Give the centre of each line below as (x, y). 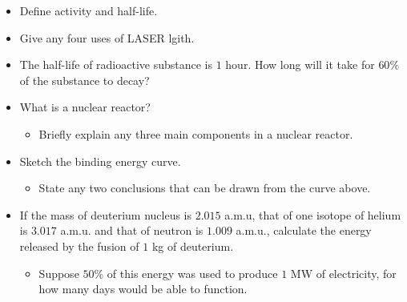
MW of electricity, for (343, 273)
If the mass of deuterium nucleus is (106, 214)
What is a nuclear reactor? (85, 107)
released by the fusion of (79, 246)
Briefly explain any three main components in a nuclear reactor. (196, 133)
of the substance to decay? (85, 80)
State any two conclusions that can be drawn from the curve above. (205, 188)
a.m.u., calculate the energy (304, 230)
